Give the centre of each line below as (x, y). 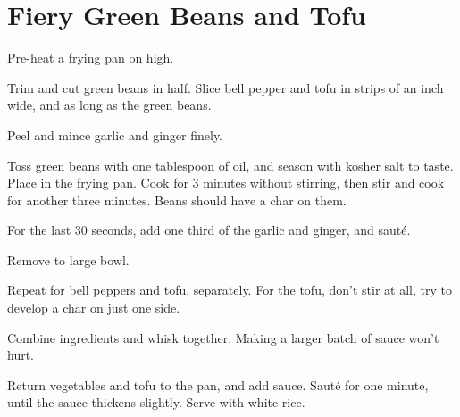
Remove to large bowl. (68, 259)
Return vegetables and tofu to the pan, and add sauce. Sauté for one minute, (218, 384)
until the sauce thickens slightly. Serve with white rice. (156, 402)
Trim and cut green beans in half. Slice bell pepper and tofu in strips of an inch (226, 87)
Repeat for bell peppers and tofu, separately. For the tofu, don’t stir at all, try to (230, 290)
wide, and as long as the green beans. (109, 105)
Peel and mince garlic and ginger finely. (115, 134)
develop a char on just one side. (94, 308)
